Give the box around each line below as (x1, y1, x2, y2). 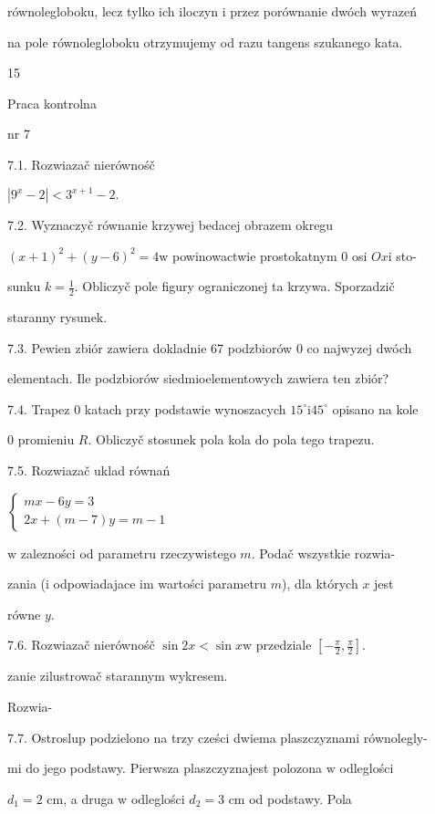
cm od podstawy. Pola (228, 788, 352, 808)
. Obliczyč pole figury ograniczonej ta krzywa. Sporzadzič (74, 277, 395, 296)
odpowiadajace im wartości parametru (53, 574, 267, 593)
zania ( (7, 574, 46, 593)
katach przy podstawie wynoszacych (84, 399, 286, 418)
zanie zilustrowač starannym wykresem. (7, 666, 228, 685)
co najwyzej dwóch (306, 338, 412, 357)
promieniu (17, 430, 75, 449)
